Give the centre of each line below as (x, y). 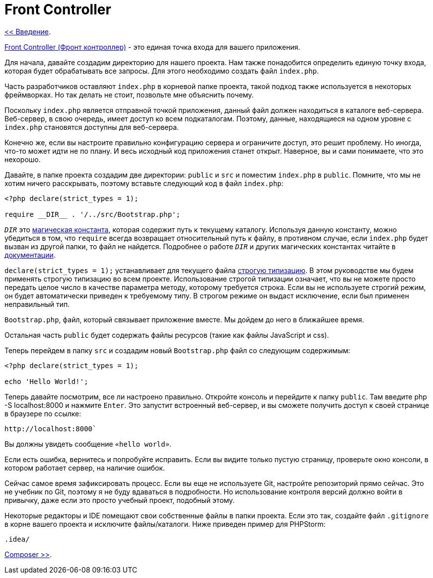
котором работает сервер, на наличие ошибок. (85, 468)
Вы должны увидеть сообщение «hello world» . (88, 444)
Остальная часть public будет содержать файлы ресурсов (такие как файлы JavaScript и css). (167, 335)
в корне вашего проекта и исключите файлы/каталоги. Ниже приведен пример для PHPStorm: (165, 524)
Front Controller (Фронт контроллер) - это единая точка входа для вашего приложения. (152, 47)
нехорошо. (23, 159)
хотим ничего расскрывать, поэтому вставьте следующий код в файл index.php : (144, 183)
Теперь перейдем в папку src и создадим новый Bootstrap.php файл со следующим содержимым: (178, 350)
